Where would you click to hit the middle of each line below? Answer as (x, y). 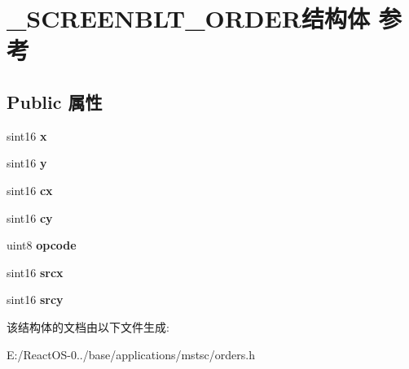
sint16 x (27, 135)
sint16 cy (30, 217)
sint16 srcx (35, 272)
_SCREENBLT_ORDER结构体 (188, 18)
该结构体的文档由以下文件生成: (88, 326)
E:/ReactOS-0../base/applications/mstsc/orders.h (131, 354)
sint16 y (27, 163)
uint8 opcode (42, 245)
